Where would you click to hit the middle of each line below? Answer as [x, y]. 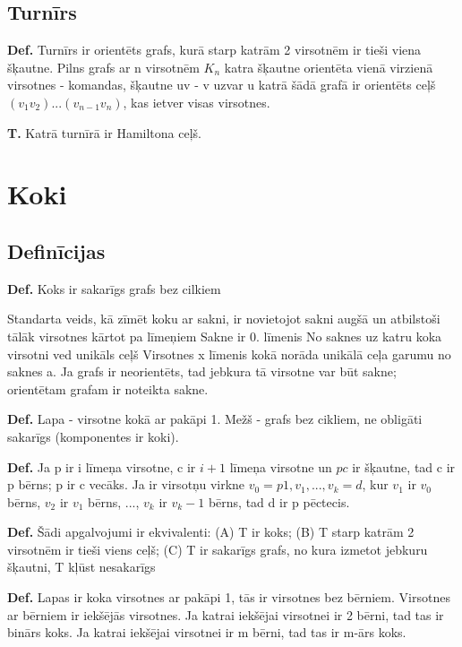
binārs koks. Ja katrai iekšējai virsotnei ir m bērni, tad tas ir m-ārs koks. [207, 632]
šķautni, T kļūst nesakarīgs [81, 567]
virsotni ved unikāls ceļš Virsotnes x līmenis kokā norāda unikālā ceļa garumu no [229, 354]
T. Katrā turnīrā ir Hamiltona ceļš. [104, 132]
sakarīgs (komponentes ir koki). [93, 436]
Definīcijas [56, 250]
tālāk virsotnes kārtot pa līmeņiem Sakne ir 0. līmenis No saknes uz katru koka [225, 336]
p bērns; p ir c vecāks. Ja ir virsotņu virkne [126, 484]
